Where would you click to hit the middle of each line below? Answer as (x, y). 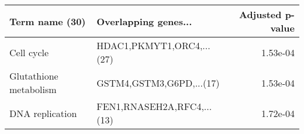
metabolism (33, 89)
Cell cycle (29, 52)
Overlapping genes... (144, 21)
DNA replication (43, 113)
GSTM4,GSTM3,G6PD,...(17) (158, 83)
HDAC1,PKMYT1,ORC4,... (153, 45)
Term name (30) (48, 21)
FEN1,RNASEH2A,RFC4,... (154, 106)
